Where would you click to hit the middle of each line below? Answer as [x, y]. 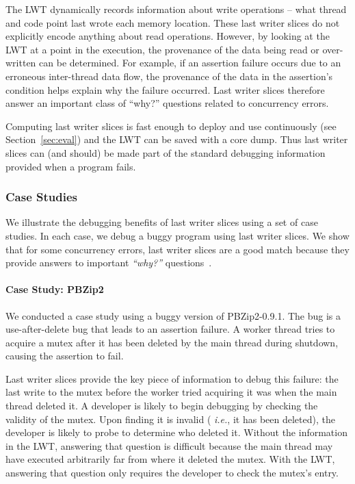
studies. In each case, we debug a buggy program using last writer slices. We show [177, 235]
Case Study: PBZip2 [55, 289]
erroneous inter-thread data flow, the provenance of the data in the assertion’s [169, 76]
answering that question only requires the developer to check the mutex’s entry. [172, 473]
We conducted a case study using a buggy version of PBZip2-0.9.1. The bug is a [173, 315]
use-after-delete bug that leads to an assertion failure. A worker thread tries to [170, 329]
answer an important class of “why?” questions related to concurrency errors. [167, 103]
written [21, 63]
